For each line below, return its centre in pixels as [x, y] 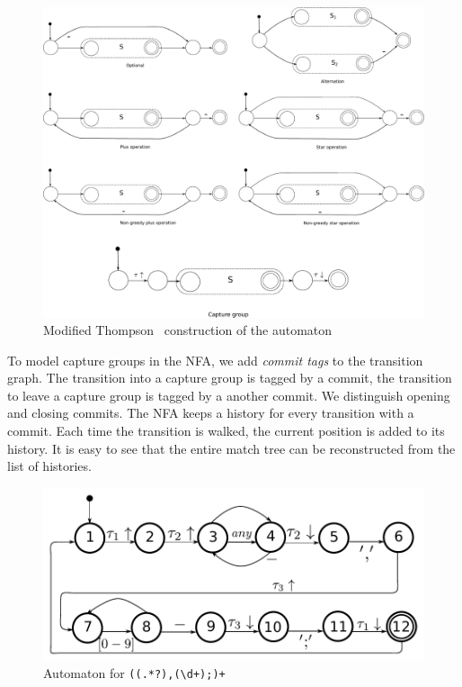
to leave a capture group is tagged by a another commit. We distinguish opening [229, 395]
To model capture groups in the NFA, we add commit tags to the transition [215, 360]
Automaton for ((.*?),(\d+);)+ [134, 673]
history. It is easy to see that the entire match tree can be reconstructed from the [231, 448]
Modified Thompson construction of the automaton [188, 330]
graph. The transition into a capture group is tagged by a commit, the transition [230, 378]
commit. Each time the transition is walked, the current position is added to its [226, 431]
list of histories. [49, 466]
